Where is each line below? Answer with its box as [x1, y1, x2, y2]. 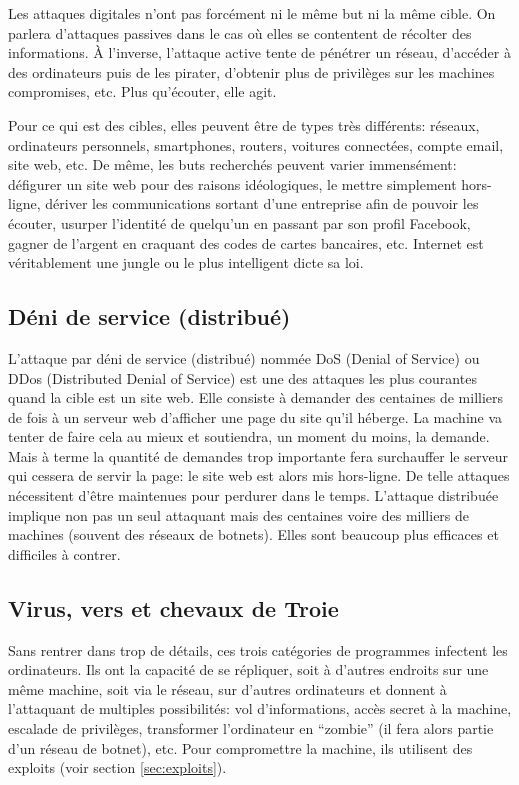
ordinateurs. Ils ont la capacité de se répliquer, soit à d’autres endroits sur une [8, 659, 489, 680]
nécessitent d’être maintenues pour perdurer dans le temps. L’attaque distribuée [8, 485, 499, 506]
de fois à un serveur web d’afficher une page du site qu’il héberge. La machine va [8, 406, 503, 427]
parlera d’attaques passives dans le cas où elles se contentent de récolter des [8, 22, 472, 43]
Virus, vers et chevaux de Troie [8, 592, 339, 623]
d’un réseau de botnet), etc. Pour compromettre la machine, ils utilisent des [8, 737, 473, 758]
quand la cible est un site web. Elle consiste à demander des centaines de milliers [8, 387, 504, 408]
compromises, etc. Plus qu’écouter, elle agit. [8, 81, 277, 102]
